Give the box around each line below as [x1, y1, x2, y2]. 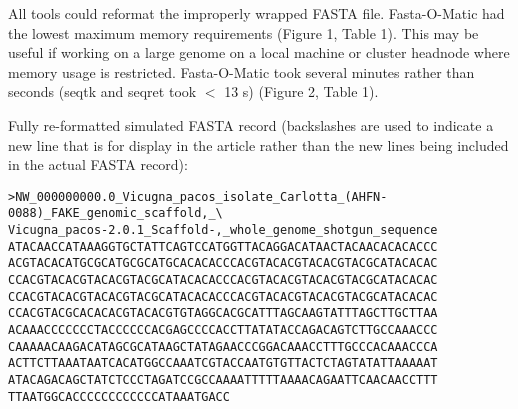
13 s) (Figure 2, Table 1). [224, 81, 379, 102]
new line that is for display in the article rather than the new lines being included [8, 134, 509, 155]
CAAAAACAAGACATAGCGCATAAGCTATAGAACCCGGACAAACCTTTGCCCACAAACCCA [8, 339, 438, 354]
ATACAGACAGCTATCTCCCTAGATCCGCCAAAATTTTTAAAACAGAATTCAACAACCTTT [8, 372, 438, 387]
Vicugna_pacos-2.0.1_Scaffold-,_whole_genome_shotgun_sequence [8, 223, 438, 238]
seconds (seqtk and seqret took [8, 81, 197, 102]
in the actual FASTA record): [8, 154, 188, 175]
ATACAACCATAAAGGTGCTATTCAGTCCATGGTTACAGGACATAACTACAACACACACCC [8, 239, 438, 254]
